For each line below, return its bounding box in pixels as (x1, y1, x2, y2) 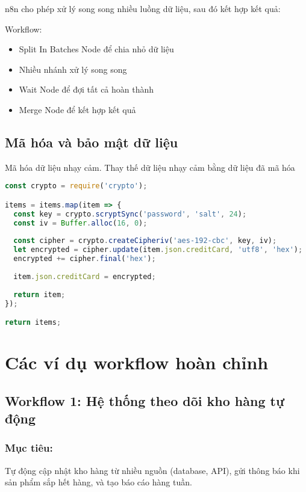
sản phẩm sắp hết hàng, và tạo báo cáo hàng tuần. (5, 476, 192, 488)
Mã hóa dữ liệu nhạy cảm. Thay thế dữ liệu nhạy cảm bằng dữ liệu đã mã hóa (5, 161, 295, 173)
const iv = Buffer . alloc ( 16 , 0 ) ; (13, 218, 148, 227)
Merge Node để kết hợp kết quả (19, 103, 136, 115)
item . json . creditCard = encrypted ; (13, 272, 156, 281)
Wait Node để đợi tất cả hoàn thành (19, 83, 154, 96)
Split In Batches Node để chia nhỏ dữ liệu (19, 43, 174, 55)
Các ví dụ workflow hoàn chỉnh (5, 350, 269, 375)
